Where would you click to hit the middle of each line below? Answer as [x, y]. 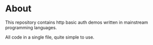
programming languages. [31, 27]
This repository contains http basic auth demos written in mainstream [77, 22]
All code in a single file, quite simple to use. [50, 37]
